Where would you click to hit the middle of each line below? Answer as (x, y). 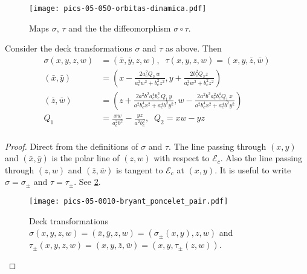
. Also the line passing (261, 158)
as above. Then (194, 48)
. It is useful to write (253, 169)
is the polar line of (86, 158)
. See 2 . (87, 182)
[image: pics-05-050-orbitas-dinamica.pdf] (118, 8)
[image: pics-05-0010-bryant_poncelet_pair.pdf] (129, 201)
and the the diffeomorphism (120, 28)
